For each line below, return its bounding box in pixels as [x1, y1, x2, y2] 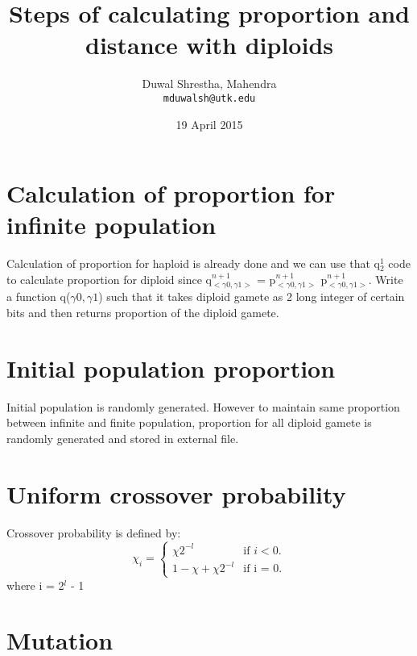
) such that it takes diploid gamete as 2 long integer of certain [98, 288, 405, 305]
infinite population [6, 208, 217, 241]
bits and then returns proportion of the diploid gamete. [6, 303, 279, 320]
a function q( [6, 288, 71, 305]
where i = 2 [6, 576, 64, 593]
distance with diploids [85, 28, 333, 61]
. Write [368, 270, 403, 287]
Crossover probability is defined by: [6, 524, 181, 541]
